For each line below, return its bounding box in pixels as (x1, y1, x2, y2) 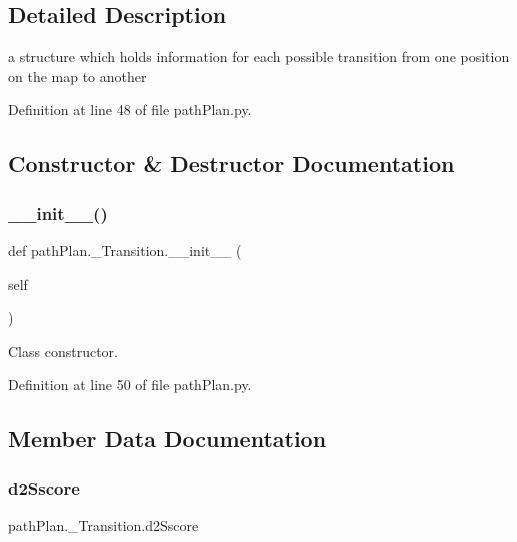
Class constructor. (8, 340, 118, 361)
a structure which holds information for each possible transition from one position (8, 46, 510, 67)
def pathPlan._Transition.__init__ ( (8, 239, 242, 260)
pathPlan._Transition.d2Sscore (8, 514, 199, 535)
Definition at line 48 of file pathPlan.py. (8, 99, 252, 120)
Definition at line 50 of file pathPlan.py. (8, 374, 252, 395)
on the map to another (8, 65, 147, 86)
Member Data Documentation (8, 423, 327, 454)
